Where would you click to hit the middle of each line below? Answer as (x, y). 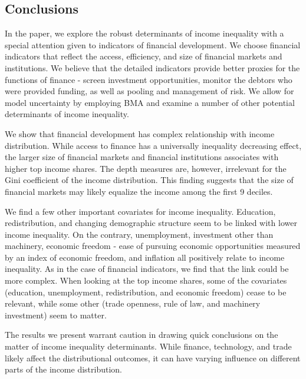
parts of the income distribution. (63, 369)
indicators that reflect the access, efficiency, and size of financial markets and (144, 56)
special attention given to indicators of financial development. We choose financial (153, 44)
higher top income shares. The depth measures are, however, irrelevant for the (146, 168)
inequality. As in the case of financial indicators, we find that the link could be (147, 269)
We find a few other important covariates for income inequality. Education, (140, 211)
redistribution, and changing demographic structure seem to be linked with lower (151, 223)
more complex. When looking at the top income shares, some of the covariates (146, 280)
